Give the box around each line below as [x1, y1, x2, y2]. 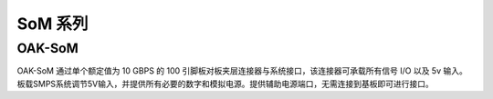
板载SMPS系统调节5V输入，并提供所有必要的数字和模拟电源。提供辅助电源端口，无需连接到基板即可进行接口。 [16, 78, 434, 89]
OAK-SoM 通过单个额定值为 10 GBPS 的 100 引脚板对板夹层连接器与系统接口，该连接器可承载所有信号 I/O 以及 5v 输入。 [16, 65, 467, 76]
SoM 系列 [16, 14, 89, 34]
